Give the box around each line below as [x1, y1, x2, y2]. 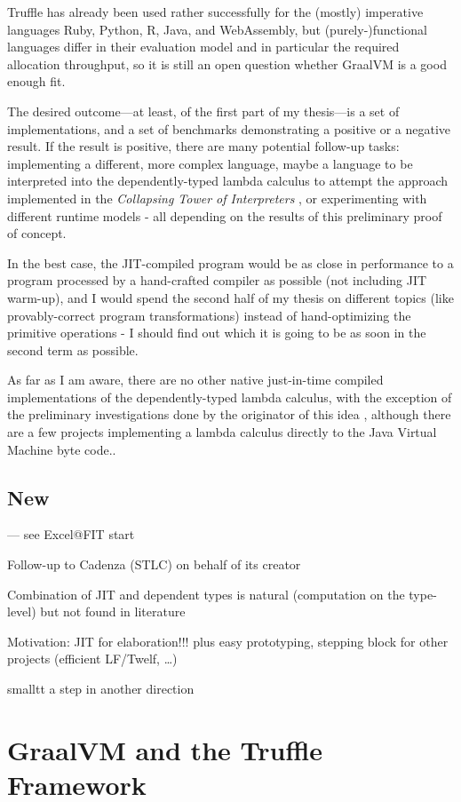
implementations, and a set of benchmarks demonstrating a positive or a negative [7, 119, 451, 138]
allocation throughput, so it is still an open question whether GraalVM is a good [7, 54, 447, 73]
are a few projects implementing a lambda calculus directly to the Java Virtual [7, 423, 437, 441]
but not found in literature [40, 602, 186, 621]
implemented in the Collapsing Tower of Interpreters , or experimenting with [7, 188, 427, 207]
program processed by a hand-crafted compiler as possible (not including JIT [7, 271, 427, 290]
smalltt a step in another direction [7, 679, 195, 698]
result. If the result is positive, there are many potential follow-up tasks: [7, 137, 400, 155]
